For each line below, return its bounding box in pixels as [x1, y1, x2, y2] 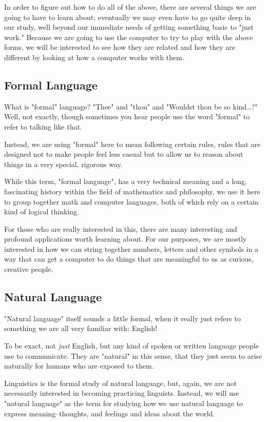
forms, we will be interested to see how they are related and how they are [4, 42, 235, 52]
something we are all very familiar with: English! [4, 323, 157, 334]
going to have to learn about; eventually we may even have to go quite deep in [4, 11, 251, 22]
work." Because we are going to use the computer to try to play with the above [4, 31, 253, 42]
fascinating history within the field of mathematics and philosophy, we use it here [4, 186, 260, 196]
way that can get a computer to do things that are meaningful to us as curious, [4, 253, 254, 264]
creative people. [4, 264, 53, 274]
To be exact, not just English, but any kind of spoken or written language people [4, 340, 259, 351]
